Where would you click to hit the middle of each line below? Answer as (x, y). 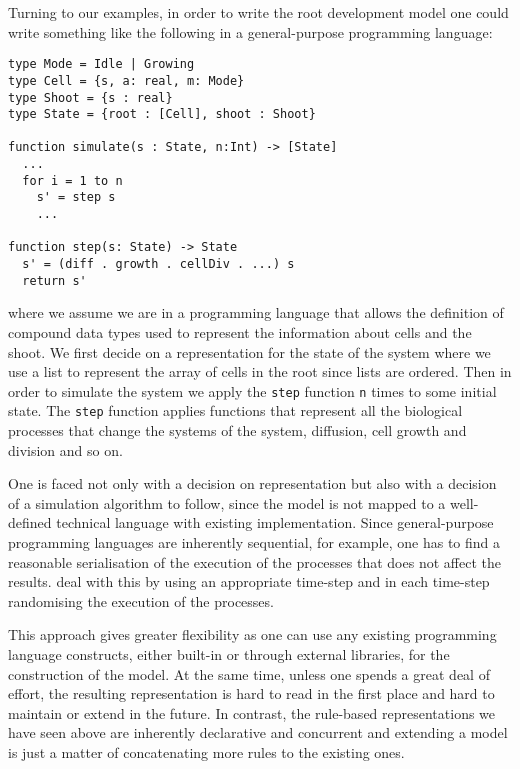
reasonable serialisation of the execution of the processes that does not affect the (254, 561)
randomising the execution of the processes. (141, 600)
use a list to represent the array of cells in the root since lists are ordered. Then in (260, 371)
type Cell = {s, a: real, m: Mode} (126, 80)
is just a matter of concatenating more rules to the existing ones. (206, 751)
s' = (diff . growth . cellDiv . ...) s (158, 264)
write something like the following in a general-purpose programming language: (250, 31)
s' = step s (76, 197)
